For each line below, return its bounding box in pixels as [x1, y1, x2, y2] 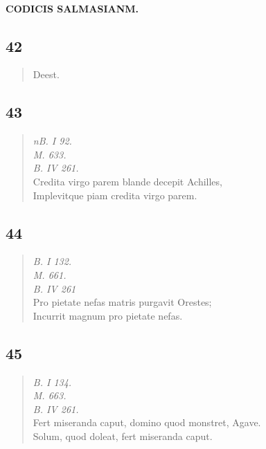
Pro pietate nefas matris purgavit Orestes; [33, 295, 212, 309]
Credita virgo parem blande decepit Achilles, [33, 174, 222, 188]
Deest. [33, 67, 60, 82]
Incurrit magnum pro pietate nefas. [33, 308, 183, 322]
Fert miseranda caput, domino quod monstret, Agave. [33, 415, 261, 430]
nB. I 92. [33, 134, 72, 148]
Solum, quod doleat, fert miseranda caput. [33, 428, 213, 443]
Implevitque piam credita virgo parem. [33, 187, 197, 202]
